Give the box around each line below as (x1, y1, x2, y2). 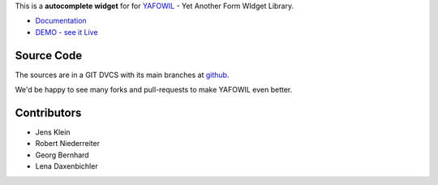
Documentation (35, 16, 87, 26)
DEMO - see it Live (35, 27, 98, 37)
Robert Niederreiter (35, 139, 101, 148)
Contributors (15, 105, 82, 119)
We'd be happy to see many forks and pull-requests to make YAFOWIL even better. (15, 85, 293, 95)
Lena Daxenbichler (35, 161, 98, 171)
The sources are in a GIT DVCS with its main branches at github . (15, 70, 230, 80)
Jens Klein (35, 127, 71, 137)
